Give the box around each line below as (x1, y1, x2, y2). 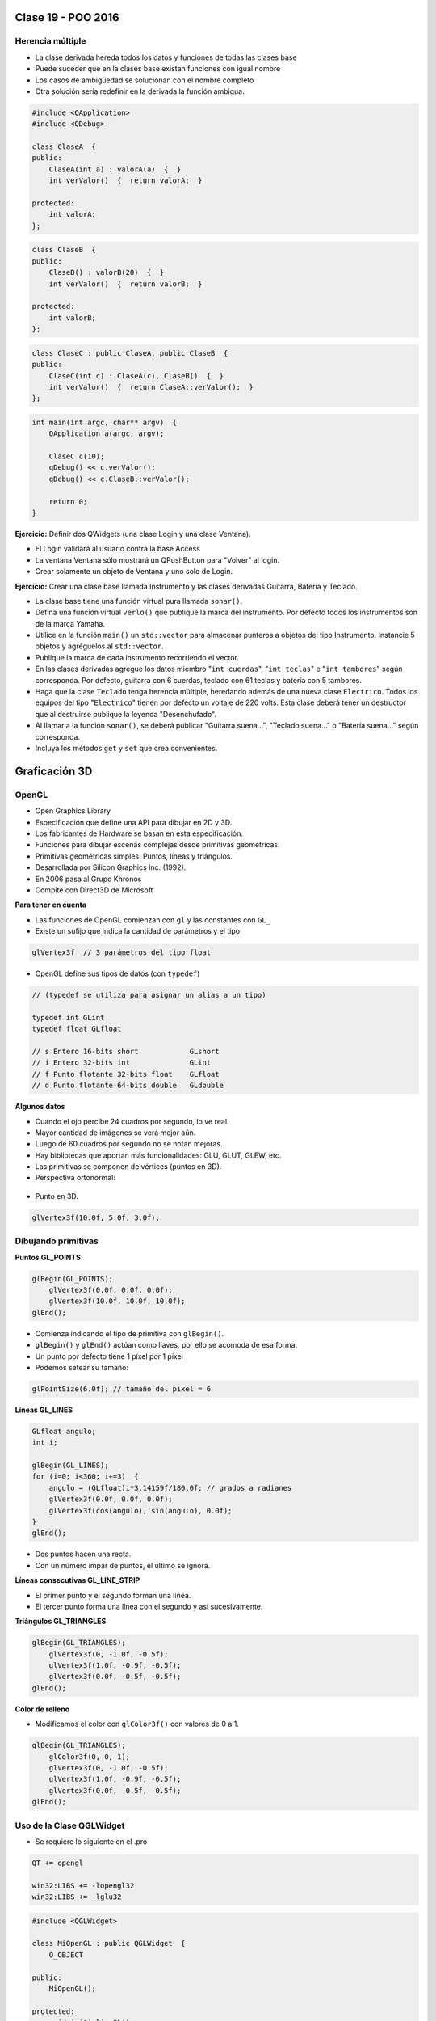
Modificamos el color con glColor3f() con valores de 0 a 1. (35, 1719, 240, 1729)
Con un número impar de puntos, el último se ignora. (35, 1560, 211, 1570)
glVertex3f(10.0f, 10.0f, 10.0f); (48, 1297, 186, 1306)
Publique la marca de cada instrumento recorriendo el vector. (35, 652, 240, 662)
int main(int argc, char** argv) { (31, 417, 178, 427)
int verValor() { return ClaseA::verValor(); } (48, 382, 254, 391)
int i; (31, 1438, 58, 1447)
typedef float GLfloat (31, 1024, 122, 1034)
